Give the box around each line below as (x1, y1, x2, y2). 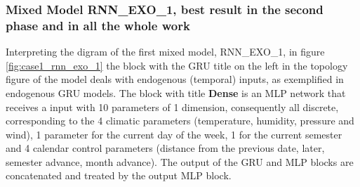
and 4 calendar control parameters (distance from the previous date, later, (6, 141, 325, 155)
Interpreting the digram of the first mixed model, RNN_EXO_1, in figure (6, 44, 325, 59)
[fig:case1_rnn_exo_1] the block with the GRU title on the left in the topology (6, 58, 348, 72)
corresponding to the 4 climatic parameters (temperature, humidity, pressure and (6, 113, 354, 128)
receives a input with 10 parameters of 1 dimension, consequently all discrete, (6, 99, 339, 114)
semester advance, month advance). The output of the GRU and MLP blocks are (6, 154, 354, 169)
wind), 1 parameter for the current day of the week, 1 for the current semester (6, 127, 342, 141)
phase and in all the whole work (6, 16, 190, 34)
